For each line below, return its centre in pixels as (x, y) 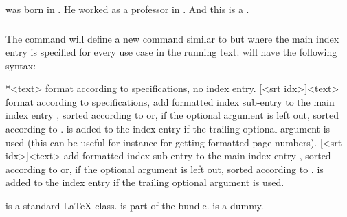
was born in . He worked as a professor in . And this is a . (127, 9)
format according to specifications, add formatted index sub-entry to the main (170, 101)
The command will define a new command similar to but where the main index (172, 38)
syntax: (21, 65)
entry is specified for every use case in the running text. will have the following (171, 52)
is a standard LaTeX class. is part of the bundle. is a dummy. (135, 206)
